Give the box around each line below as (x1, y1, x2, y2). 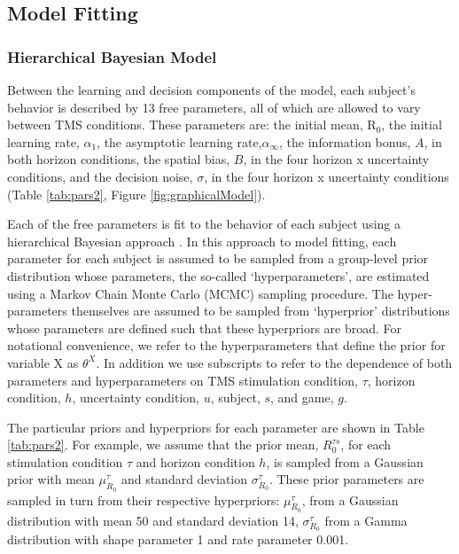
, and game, (270, 388, 334, 407)
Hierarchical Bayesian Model (7, 45, 217, 67)
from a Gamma (324, 511, 408, 529)
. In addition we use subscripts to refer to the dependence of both (96, 353, 453, 371)
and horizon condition (136, 452, 255, 471)
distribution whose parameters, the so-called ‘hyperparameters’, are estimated (7, 266, 430, 285)
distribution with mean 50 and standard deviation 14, (7, 511, 299, 529)
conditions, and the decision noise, (7, 167, 193, 185)
